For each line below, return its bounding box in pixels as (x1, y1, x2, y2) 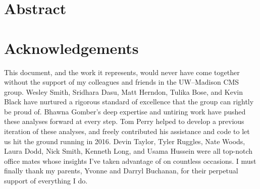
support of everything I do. (4, 175, 88, 186)
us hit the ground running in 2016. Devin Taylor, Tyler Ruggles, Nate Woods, (4, 136, 245, 146)
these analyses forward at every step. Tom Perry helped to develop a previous (4, 116, 244, 127)
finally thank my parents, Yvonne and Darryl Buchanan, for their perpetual (4, 165, 238, 176)
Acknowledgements (4, 37, 139, 58)
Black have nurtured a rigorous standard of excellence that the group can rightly (4, 96, 254, 107)
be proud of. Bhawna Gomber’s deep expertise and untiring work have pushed (4, 106, 246, 116)
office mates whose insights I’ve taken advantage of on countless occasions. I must (4, 155, 256, 166)
